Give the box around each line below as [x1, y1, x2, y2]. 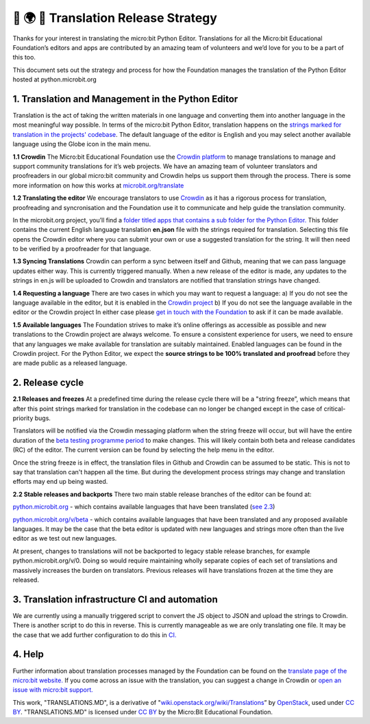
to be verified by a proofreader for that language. [12, 245, 151, 253]
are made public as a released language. [12, 359, 127, 367]
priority [12, 414, 34, 422]
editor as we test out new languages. [12, 534, 117, 543]
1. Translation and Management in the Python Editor [12, 93, 238, 105]
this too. [12, 53, 36, 62]
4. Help [12, 649, 44, 660]
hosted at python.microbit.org [12, 75, 97, 83]
